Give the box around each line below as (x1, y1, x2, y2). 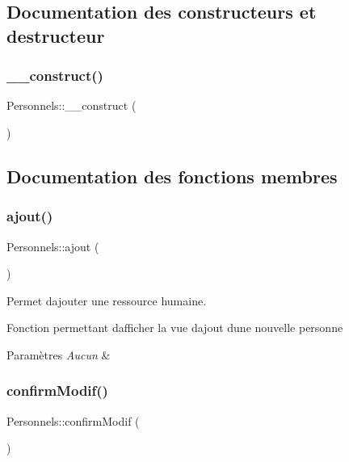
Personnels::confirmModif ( (6, 412, 140, 429)
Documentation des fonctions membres (6, 163, 338, 188)
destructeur (6, 23, 105, 48)
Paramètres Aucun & (6, 346, 111, 363)
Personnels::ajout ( (6, 237, 99, 254)
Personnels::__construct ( (6, 97, 137, 114)
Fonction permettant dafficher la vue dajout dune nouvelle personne (6, 319, 343, 336)
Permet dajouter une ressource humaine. (6, 292, 207, 309)
